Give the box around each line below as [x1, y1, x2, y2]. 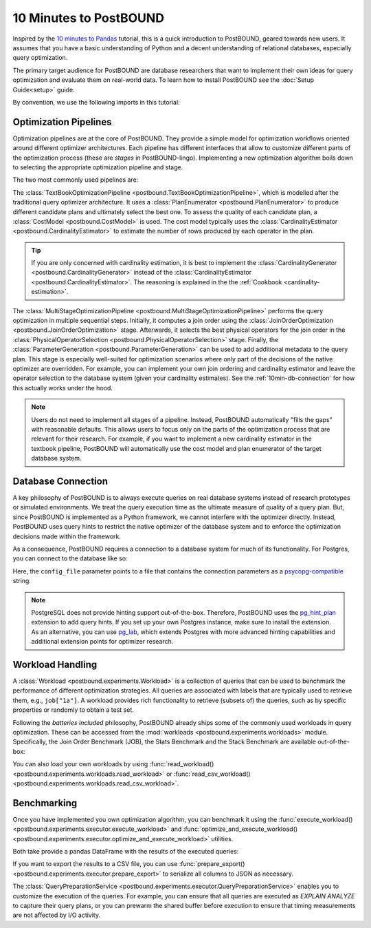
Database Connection [12, 475, 108, 487]
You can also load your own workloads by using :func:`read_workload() [12, 760, 214, 768]
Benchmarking [12, 797, 78, 809]
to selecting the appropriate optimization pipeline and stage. [12, 162, 183, 171]
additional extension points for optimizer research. [31, 637, 174, 646]
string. [12, 577, 31, 585]
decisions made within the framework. [12, 532, 122, 540]
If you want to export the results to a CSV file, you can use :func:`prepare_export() [12, 860, 245, 868]
